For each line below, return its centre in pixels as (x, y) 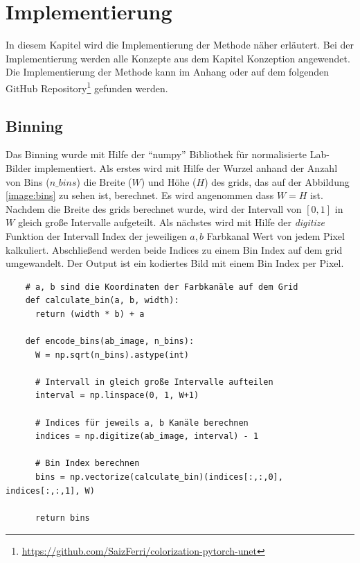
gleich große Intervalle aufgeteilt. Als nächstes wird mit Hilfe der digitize (171, 222)
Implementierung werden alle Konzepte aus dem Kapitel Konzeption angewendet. (178, 58)
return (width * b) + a (90, 314)
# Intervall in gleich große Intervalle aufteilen (154, 382)
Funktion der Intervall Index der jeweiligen (96, 235)
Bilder (19, 167)
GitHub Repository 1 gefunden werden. (87, 87)
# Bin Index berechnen (87, 464)
